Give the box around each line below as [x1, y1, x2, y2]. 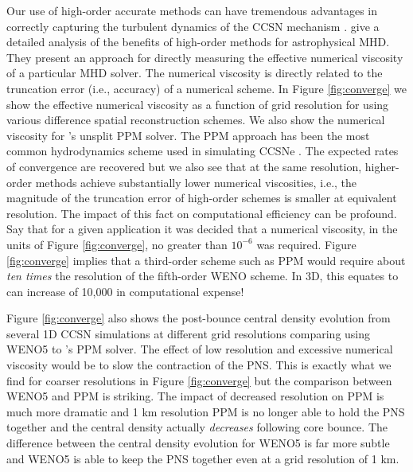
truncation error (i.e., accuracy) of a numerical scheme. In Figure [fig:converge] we [6, 80, 407, 96]
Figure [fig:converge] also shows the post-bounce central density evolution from [6, 310, 391, 326]
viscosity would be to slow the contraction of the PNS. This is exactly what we [6, 357, 392, 373]
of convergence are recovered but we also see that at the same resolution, [6, 158, 362, 174]
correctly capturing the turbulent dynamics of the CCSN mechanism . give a [6, 18, 380, 34]
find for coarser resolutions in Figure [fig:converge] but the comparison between [6, 372, 392, 388]
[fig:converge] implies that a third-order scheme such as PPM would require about [6, 252, 406, 268]
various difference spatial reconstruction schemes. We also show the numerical [6, 111, 385, 128]
